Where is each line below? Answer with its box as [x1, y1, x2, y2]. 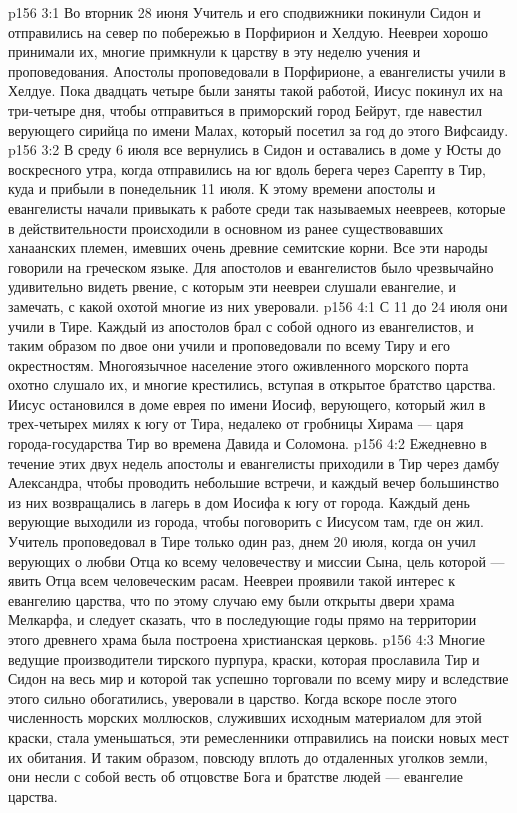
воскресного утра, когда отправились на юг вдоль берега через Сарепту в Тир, [8, 158, 486, 179]
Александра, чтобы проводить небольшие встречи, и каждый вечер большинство [8, 472, 499, 493]
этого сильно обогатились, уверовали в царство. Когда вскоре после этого [8, 687, 457, 708]
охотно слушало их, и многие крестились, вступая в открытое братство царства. [8, 374, 496, 395]
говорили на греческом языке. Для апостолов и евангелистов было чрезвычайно [8, 256, 494, 277]
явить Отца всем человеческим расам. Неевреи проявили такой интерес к [8, 570, 456, 591]
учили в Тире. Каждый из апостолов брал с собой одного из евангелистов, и [8, 315, 474, 336]
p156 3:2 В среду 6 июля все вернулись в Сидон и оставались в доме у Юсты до [8, 139, 502, 160]
